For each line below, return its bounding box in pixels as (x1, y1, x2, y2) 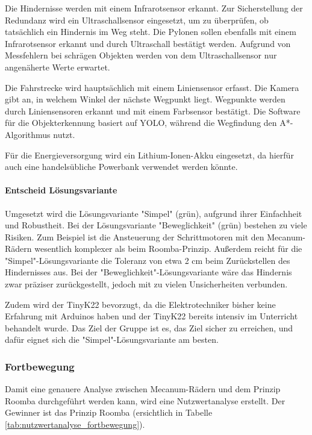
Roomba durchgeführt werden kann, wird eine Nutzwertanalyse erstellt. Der (5, 394, 285, 407)
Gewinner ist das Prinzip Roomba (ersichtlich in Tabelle (5, 406, 213, 419)
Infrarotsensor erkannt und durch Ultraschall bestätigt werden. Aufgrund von (5, 37, 291, 49)
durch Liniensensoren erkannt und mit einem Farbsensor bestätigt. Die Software (5, 104, 301, 117)
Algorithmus (5, 128, 51, 140)
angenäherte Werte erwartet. (5, 60, 110, 73)
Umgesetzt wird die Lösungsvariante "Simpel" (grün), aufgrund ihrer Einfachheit (5, 207, 302, 219)
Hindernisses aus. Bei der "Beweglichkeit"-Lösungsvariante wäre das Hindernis (5, 266, 292, 278)
